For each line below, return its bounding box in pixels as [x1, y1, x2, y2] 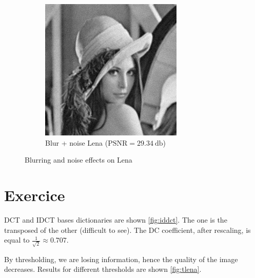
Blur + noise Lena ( [45, 137, 108, 148]
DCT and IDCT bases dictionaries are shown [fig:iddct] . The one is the [4, 214, 227, 225]
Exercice [4, 184, 65, 205]
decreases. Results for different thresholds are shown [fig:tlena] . [4, 264, 202, 274]
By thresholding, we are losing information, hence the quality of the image [4, 253, 238, 264]
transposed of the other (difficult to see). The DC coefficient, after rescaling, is [4, 224, 251, 235]
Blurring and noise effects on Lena [25, 154, 132, 165]
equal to [4, 234, 30, 245]
